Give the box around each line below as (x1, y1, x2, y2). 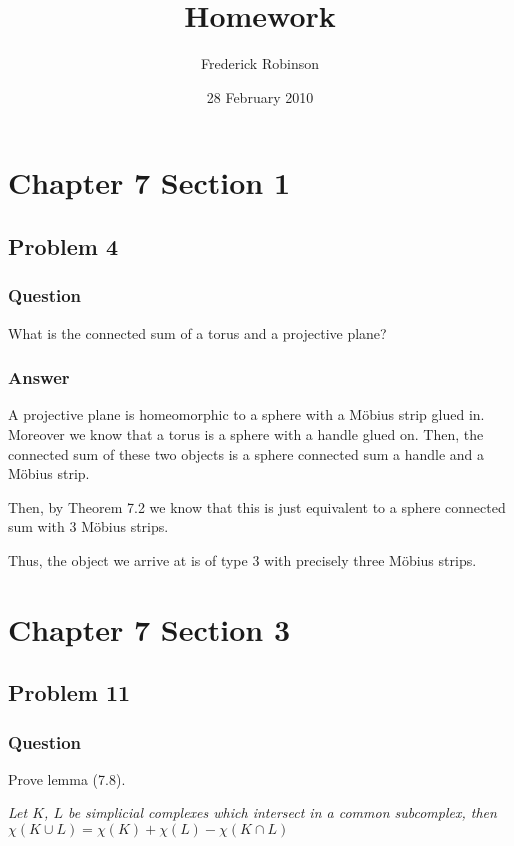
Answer (8, 365, 70, 390)
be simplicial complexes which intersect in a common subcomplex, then (67, 802, 497, 823)
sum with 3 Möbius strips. (8, 516, 169, 537)
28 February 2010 (206, 86, 314, 107)
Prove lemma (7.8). (8, 768, 126, 789)
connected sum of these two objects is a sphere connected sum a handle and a (8, 443, 485, 464)
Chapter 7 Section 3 (8, 608, 291, 649)
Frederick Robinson (200, 53, 319, 74)
